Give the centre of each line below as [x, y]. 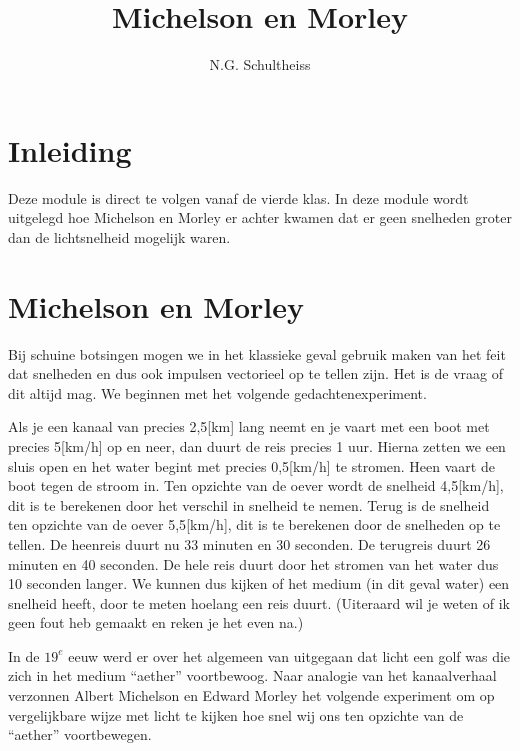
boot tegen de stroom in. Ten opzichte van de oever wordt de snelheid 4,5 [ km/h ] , [256, 485]
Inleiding [70, 149]
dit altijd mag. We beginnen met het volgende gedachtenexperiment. [217, 392]
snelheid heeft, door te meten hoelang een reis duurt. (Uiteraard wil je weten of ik [259, 602]
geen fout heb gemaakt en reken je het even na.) [156, 622]
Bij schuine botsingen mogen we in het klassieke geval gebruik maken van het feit [257, 353]
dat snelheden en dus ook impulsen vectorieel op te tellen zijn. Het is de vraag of [256, 373]
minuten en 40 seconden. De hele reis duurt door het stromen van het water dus [253, 563]
